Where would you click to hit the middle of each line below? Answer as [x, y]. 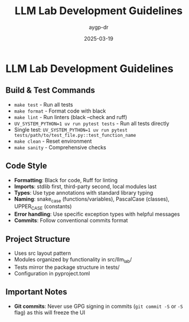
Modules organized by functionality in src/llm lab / [73, 260]
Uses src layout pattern [43, 253]
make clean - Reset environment [53, 141]
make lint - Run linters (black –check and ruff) [71, 117]
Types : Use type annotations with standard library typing [84, 192]
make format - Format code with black [60, 111]
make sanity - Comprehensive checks [60, 147]
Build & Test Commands [50, 91]
